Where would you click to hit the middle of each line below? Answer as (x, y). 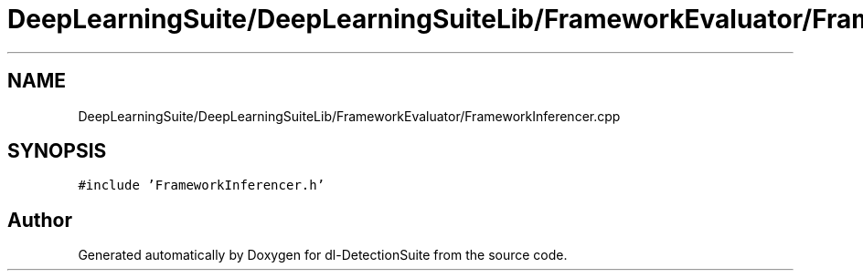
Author (40, 220)
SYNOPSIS (57, 151)
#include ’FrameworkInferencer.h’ (202, 185)
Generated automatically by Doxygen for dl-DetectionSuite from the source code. (323, 255)
